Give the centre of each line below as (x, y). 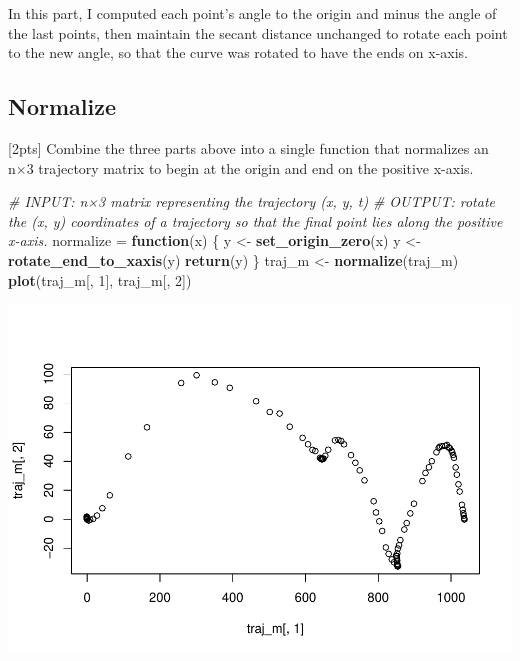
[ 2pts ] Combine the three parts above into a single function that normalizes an (248, 147)
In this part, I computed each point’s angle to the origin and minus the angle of (252, 13)
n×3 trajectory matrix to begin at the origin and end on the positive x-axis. (241, 167)
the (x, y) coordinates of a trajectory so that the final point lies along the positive (255, 220)
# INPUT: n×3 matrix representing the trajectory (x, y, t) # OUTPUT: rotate (251, 201)
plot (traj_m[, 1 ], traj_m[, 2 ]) (100, 279)
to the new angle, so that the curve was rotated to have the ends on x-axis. (238, 52)
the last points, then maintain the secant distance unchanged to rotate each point (258, 32)
